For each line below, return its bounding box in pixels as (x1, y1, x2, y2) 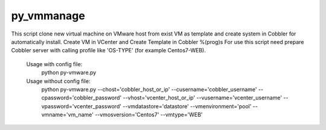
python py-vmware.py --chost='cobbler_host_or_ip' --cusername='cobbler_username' (41, 85, 257, 93)
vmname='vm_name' (41, 111, 94, 119)
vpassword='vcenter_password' (41, 102, 122, 110)
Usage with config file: (26, 60, 83, 67)
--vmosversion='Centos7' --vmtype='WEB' (94, 111, 203, 119)
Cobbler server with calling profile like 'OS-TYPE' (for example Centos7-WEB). (11, 47, 206, 54)
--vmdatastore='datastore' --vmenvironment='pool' (123, 102, 252, 110)
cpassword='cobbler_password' (41, 94, 122, 102)
